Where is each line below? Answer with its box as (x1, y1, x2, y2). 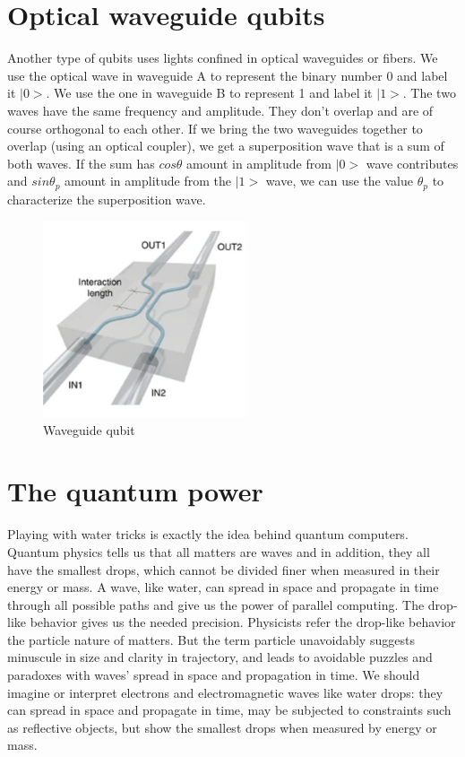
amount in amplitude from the (65, 171, 231, 190)
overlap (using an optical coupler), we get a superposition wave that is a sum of (7, 136, 444, 155)
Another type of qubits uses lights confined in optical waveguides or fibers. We (7, 48, 438, 67)
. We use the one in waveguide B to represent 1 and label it (46, 83, 373, 102)
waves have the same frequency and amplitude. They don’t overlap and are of (7, 100, 434, 119)
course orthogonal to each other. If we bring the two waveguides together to (7, 118, 423, 137)
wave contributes (366, 153, 459, 172)
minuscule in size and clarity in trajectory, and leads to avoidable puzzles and (7, 648, 433, 666)
